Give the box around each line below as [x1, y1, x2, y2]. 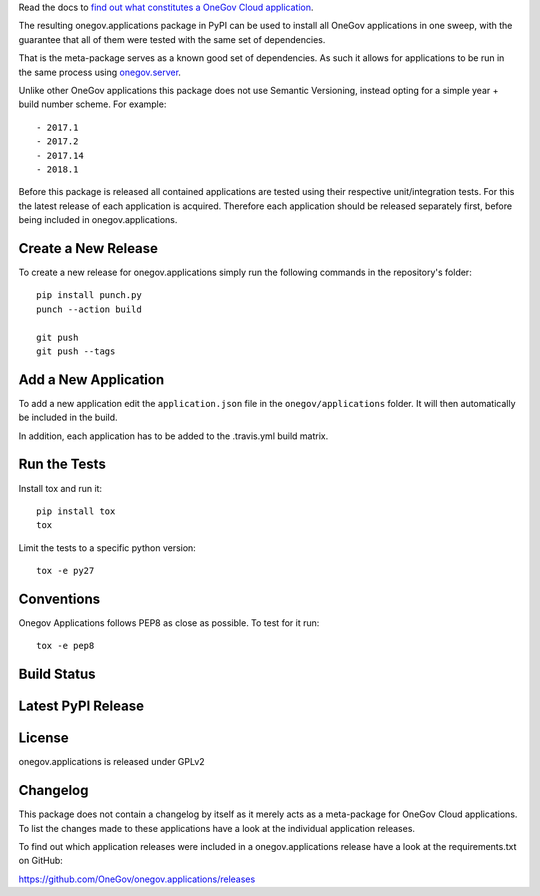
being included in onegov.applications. [18, 214, 178, 226]
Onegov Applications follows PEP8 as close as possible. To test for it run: [18, 617, 320, 629]
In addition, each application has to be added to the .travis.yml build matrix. [18, 430, 329, 442]
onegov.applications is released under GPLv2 [18, 756, 205, 768]
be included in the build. [18, 411, 119, 424]
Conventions [18, 590, 101, 607]
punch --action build [36, 303, 142, 315]
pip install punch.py [36, 290, 142, 301]
